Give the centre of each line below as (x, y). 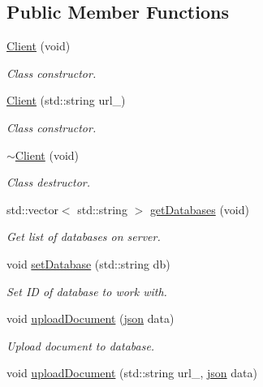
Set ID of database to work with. (87, 291)
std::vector (32, 209)
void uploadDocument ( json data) (91, 318)
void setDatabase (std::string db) (88, 263)
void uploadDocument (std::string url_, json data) (132, 373)
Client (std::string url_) (66, 100)
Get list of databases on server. (84, 236)
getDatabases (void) (199, 209)
